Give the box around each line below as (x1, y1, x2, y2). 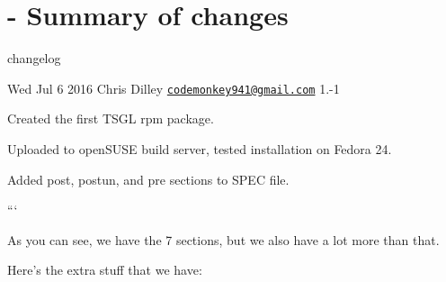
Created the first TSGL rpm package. (7, 109, 214, 128)
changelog (7, 49, 61, 68)
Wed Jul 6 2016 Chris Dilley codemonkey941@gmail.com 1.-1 (7, 78, 340, 97)
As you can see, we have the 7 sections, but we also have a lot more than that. (7, 230, 440, 249)
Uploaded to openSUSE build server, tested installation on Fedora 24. (7, 139, 392, 158)
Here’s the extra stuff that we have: (7, 260, 202, 279)
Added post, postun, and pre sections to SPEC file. (7, 169, 290, 188)
